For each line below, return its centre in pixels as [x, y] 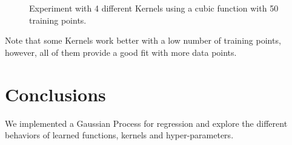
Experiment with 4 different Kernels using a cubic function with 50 [154, 8]
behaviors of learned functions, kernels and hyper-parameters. [119, 135]
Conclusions [55, 94]
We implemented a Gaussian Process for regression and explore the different [146, 123]
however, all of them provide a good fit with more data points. [121, 52]
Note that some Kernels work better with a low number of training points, [143, 40]
